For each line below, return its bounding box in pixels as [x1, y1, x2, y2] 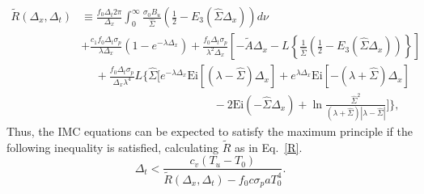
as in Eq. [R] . [234, 138, 303, 155]
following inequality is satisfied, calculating [6, 138, 218, 155]
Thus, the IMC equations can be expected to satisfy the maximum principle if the [6, 123, 413, 140]
